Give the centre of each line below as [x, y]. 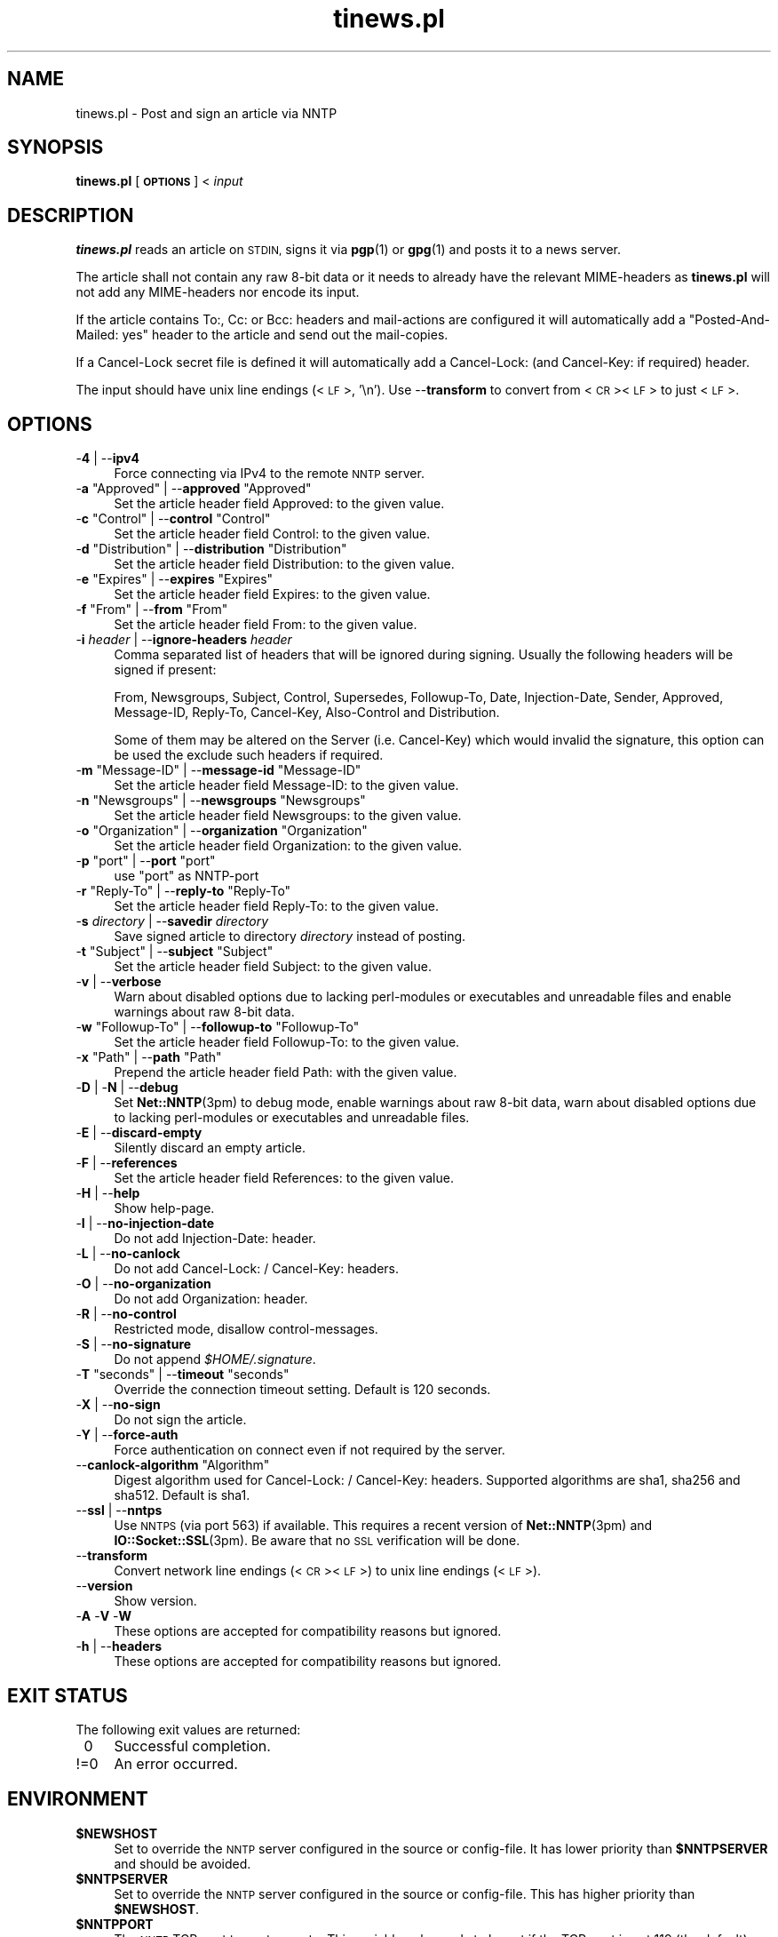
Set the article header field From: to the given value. [266, 625]
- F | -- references [127, 1163]
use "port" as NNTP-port [187, 876]
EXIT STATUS [67, 1695]
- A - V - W [104, 1616]
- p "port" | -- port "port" [146, 861]
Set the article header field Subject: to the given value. [273, 967]
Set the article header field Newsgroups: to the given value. [288, 816]
